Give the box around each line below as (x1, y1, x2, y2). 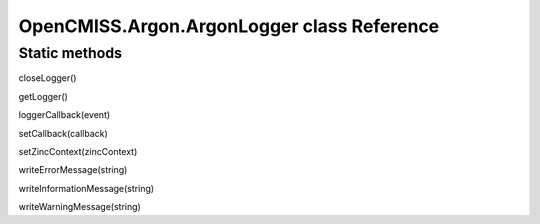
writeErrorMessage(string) (18, 164, 128, 176)
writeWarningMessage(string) (18, 201, 142, 213)
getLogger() (18, 90, 69, 102)
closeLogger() (18, 72, 77, 84)
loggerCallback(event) (18, 109, 111, 121)
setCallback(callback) (18, 127, 109, 139)
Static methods (18, 44, 123, 62)
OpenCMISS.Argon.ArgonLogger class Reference (18, 15, 440, 37)
